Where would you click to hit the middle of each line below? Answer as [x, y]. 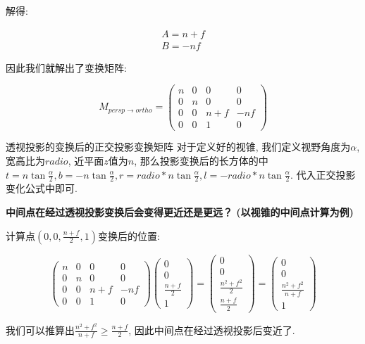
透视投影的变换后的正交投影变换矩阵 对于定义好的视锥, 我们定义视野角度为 [178, 147]
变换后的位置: [129, 235]
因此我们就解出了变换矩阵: [66, 67]
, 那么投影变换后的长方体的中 [201, 161]
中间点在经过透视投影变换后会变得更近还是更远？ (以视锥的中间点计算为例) [180, 212]
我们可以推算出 [40, 330]
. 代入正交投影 [323, 174]
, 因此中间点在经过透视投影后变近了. [212, 330]
